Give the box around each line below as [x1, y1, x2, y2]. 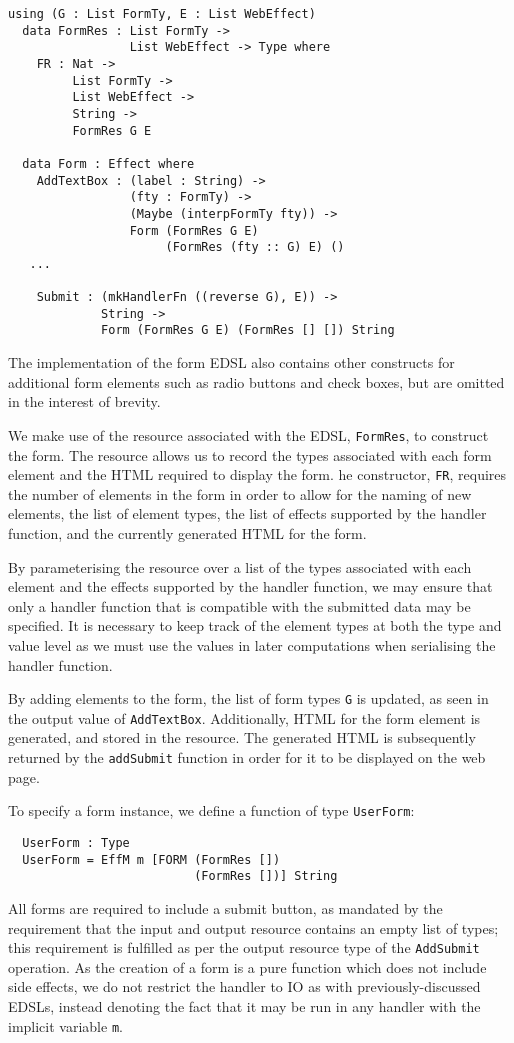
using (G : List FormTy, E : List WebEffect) [8, 7, 316, 21]
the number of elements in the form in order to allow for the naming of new [8, 483, 472, 504]
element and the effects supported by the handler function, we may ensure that [8, 576, 493, 597]
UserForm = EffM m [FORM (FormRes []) [22, 852, 281, 867]
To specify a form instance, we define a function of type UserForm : [8, 800, 415, 821]
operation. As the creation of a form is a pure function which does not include [8, 956, 487, 977]
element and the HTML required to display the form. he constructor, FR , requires [8, 464, 507, 485]
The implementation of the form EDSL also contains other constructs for [8, 352, 455, 373]
